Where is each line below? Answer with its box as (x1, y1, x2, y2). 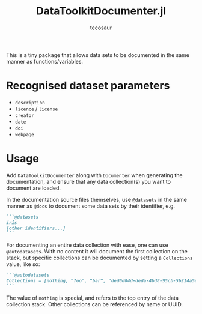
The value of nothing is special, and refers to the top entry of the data (6, 294, 179, 301)
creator (14, 112, 34, 118)
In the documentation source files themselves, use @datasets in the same (6, 196, 188, 203)
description (14, 100, 45, 106)
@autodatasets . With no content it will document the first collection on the (6, 248, 188, 255)
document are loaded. (6, 184, 61, 192)
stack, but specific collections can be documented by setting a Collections (6, 254, 193, 262)
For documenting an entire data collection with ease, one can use (6, 241, 168, 249)
